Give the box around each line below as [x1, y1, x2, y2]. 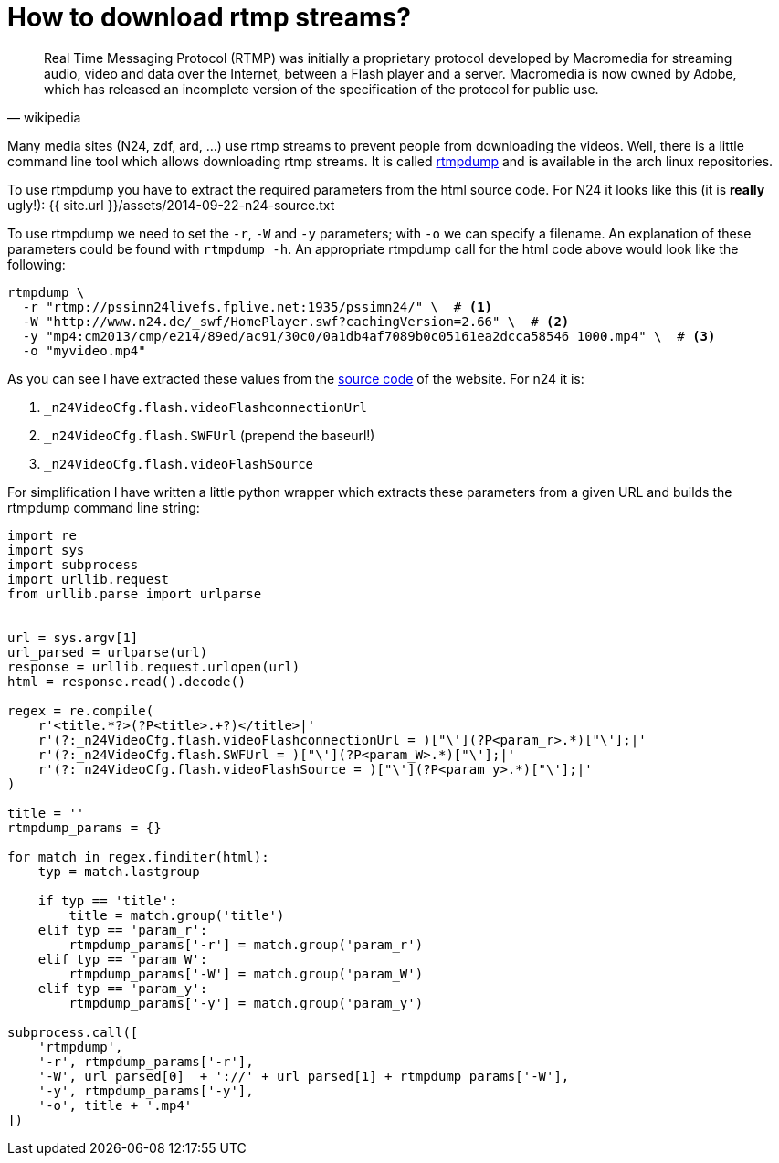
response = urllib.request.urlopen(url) [7, 659, 300, 674]
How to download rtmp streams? [7, 2, 411, 33]
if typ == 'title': [37, 893, 177, 908]
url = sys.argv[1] [7, 629, 139, 645]
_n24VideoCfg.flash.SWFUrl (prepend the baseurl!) [44, 427, 375, 443]
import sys [7, 542, 85, 557]
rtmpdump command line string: [7, 499, 200, 515]
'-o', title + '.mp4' [37, 1097, 193, 1113]
